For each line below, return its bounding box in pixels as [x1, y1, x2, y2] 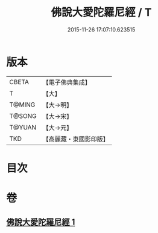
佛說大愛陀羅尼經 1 [6, 217, 75, 228]
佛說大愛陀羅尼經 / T [51, 5, 152, 19]
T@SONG [9, 111, 37, 120]
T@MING [9, 100, 36, 109]
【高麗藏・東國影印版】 [42, 134, 110, 143]
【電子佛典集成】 [42, 78, 92, 87]
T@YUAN [9, 123, 37, 131]
